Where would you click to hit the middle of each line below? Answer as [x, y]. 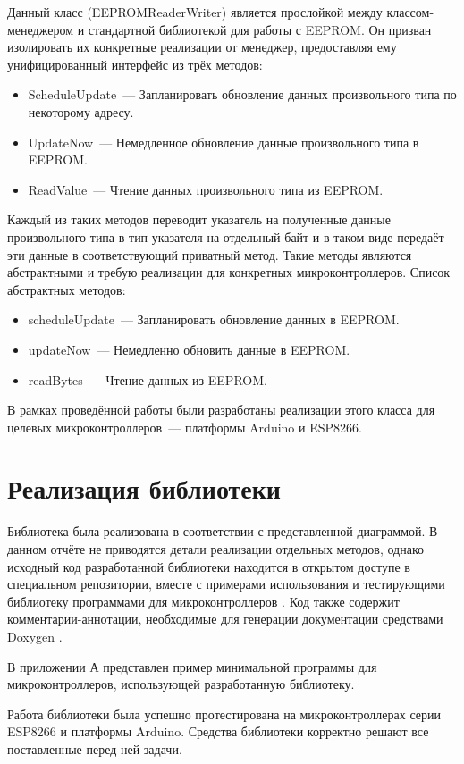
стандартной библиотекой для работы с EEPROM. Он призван [260, 29]
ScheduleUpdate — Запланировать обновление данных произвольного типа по [242, 94]
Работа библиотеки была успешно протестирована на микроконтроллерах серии [224, 714]
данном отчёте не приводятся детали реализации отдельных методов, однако [216, 549]
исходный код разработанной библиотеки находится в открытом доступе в [209, 566]
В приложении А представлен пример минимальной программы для [192, 666]
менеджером [41, 29]
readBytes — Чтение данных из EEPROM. [148, 379]
